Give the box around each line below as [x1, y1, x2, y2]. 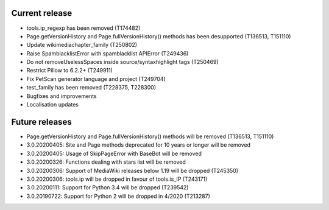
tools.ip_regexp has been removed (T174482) [26, 24, 141, 32]
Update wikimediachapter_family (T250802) [26, 41, 137, 49]
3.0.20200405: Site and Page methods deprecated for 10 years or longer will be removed [26, 141, 251, 149]
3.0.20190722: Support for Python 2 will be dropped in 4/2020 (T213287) [26, 192, 210, 200]
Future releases [11, 116, 73, 127]
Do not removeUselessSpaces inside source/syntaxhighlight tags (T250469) [26, 58, 219, 66]
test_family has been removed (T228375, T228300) [26, 84, 157, 91]
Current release [11, 8, 73, 18]
